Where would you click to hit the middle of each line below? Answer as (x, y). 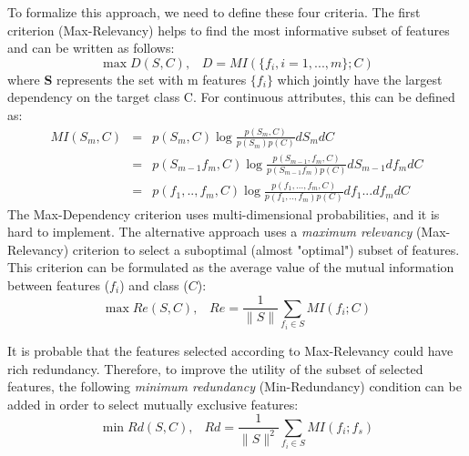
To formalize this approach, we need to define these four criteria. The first (214, 12)
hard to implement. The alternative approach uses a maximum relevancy (210, 232)
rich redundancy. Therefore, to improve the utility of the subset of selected (215, 368)
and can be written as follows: (91, 48)
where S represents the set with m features (127, 79)
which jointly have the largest (360, 79)
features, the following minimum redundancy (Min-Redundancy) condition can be (234, 386)
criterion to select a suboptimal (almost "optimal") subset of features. (266, 249)
